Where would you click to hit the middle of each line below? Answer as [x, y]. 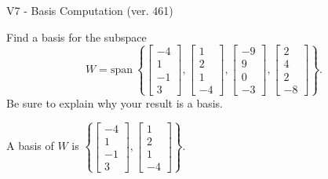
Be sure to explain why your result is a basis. [115, 102]
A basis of [30, 146]
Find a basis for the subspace [77, 37]
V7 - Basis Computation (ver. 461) [90, 10]
